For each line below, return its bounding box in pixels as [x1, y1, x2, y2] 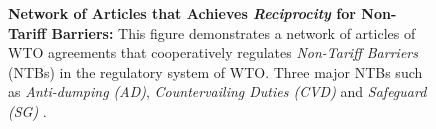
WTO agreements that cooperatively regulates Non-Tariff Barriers [8, 42, 418, 63]
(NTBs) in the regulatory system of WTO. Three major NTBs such [8, 61, 423, 82]
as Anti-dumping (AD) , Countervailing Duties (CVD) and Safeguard [8, 81, 427, 102]
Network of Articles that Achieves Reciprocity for [8, 3, 356, 23]
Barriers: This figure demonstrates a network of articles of [51, 22, 416, 43]
